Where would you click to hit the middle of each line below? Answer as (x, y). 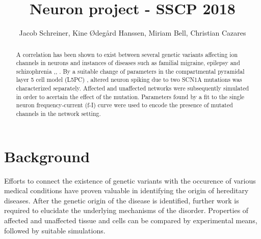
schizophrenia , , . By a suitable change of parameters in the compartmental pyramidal (130, 71)
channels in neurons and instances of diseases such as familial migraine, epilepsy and (128, 63)
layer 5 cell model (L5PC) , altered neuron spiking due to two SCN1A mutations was (129, 80)
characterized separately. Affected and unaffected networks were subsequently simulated (133, 88)
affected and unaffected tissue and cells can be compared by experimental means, (131, 220)
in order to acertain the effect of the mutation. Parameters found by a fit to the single (130, 96)
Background (47, 156)
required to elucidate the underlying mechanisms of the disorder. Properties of (126, 210)
